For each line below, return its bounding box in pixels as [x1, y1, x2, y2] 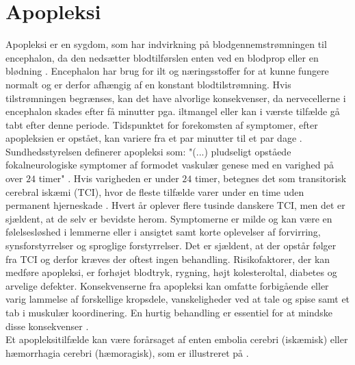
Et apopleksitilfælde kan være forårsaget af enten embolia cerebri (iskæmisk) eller [5, 332, 348, 347]
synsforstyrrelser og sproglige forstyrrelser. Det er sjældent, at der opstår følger [5, 238, 337, 253]
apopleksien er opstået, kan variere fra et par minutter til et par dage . [5, 131, 302, 145]
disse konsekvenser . [5, 318, 89, 333]
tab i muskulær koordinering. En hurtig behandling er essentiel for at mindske [5, 305, 332, 319]
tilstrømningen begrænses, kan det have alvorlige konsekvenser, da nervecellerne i [5, 90, 346, 105]
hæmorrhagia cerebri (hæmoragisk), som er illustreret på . [5, 345, 249, 360]
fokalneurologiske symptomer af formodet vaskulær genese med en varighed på [5, 158, 334, 172]
